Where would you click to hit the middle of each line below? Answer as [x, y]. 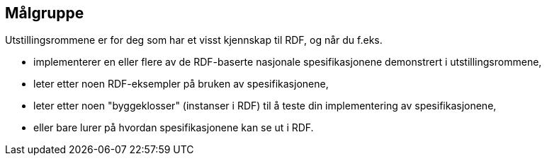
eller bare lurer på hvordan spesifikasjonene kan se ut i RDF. [174, 128]
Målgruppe [45, 13]
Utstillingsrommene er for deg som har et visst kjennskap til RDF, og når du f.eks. [194, 40]
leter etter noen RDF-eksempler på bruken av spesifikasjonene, [181, 84]
